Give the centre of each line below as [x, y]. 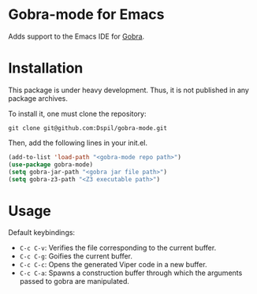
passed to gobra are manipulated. [74, 281]
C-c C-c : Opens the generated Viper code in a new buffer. [113, 265]
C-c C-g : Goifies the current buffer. [76, 256]
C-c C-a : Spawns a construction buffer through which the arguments [131, 273]
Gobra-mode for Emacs [86, 15]
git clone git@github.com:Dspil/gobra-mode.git [88, 128]
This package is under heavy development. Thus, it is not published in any [129, 90]
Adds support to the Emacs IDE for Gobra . [76, 36]
